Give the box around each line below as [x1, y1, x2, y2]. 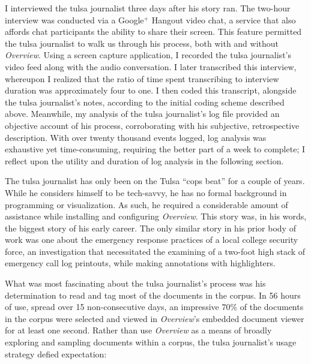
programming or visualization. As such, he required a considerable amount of [5, 198, 288, 210]
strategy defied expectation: [5, 347, 107, 360]
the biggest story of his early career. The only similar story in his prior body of [5, 221, 296, 234]
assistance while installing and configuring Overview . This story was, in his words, [5, 210, 307, 222]
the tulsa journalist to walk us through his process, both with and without [5, 37, 279, 49]
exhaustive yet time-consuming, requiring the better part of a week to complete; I [5, 143, 305, 155]
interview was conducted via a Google [5, 13, 144, 26]
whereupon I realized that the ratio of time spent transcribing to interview [5, 72, 279, 85]
